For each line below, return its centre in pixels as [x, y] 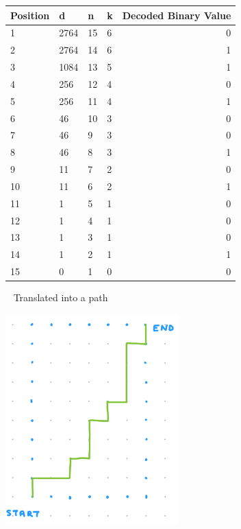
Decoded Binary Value [177, 15]
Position [30, 15]
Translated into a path [61, 297]
